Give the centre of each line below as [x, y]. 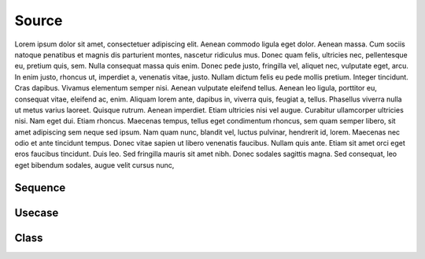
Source [39, 20]
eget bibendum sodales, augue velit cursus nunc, [94, 165]
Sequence [40, 188]
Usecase [37, 213]
